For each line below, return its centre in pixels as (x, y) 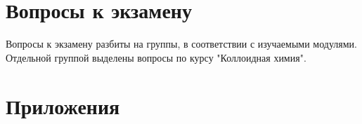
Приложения (63, 105)
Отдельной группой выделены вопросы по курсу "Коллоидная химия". (156, 57)
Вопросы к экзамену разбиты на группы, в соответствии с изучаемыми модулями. (181, 44)
